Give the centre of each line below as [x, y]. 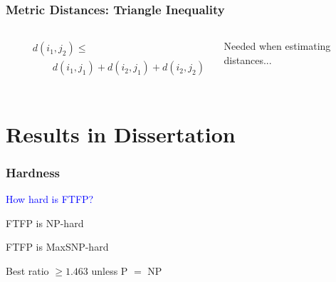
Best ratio [27, 270]
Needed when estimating [277, 46]
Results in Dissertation [121, 134]
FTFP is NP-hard [45, 223]
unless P [110, 270]
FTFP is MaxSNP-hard [57, 247]
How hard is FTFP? [50, 198]
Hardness [33, 172]
